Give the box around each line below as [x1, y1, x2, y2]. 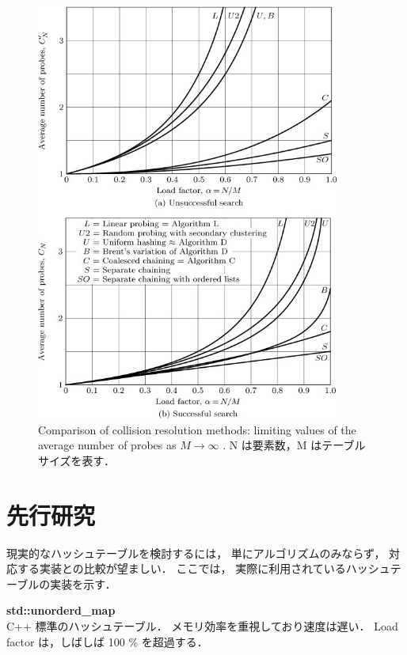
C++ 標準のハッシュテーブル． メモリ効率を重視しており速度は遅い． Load [6, 617, 398, 634]
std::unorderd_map [6, 602, 116, 619]
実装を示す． [50, 575, 116, 592]
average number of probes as [38, 437, 177, 453]
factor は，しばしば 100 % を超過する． [6, 633, 208, 649]
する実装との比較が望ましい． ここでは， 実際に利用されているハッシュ [17, 560, 390, 577]
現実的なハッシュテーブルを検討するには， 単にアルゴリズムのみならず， [6, 544, 386, 561]
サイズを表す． [38, 452, 116, 468]
